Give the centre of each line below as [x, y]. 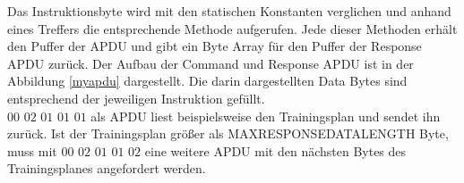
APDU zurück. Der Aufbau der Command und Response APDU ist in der [211, 63]
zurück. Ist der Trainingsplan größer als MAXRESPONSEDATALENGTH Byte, [228, 133]
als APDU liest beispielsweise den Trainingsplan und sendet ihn [266, 116]
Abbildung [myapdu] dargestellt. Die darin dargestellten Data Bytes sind [207, 81]
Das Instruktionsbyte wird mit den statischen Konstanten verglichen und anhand [229, 11]
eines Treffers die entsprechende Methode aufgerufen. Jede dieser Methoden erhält [232, 28]
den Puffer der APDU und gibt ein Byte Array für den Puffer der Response [215, 46]
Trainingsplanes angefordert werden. [107, 168]
